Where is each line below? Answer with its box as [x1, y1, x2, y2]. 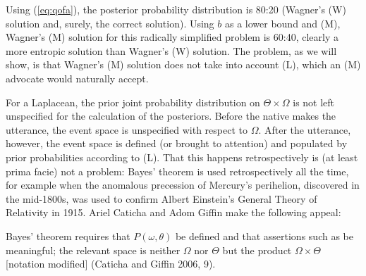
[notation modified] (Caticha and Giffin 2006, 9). [6, 256, 216, 271]
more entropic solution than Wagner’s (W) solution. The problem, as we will [6, 43, 337, 58]
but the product [222, 242, 292, 257]
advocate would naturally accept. [6, 70, 149, 85]
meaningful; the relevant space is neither [6, 242, 181, 257]
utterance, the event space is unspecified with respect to [6, 122, 248, 137]
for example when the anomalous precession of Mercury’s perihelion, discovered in [6, 177, 360, 192]
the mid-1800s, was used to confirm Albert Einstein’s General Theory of [6, 191, 317, 206]
